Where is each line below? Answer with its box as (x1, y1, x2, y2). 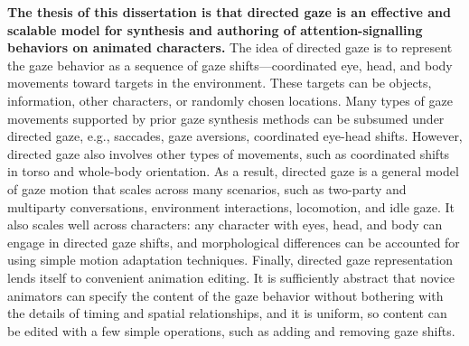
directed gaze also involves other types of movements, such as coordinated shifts (7, 144, 450, 163)
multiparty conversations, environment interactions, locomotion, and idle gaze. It (7, 197, 455, 216)
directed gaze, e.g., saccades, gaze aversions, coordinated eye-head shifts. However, (7, 126, 463, 145)
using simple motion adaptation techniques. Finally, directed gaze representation (7, 250, 453, 269)
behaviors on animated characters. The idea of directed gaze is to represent (7, 38, 453, 57)
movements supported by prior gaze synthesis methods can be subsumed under (7, 108, 445, 127)
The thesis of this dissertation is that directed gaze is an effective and (7, 3, 452, 21)
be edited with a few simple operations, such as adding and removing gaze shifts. (7, 321, 455, 340)
